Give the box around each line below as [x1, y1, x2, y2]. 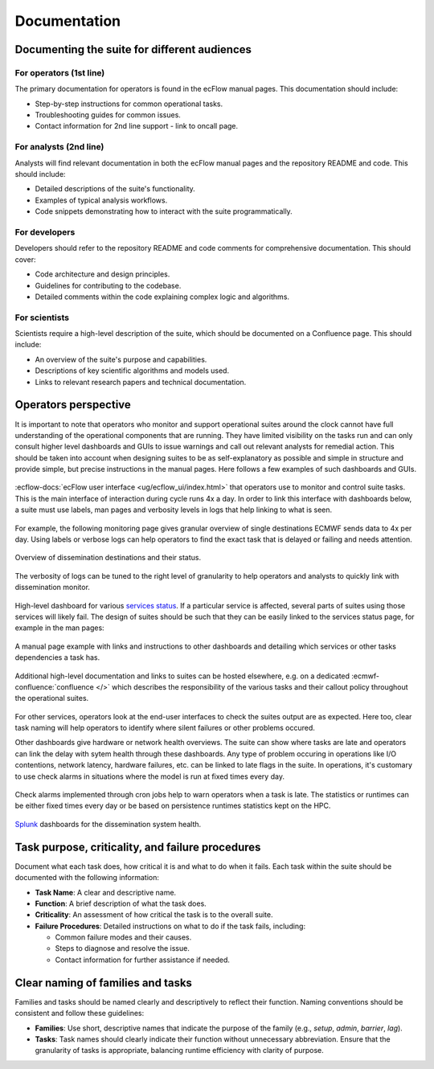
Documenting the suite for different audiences [14, 43, 252, 56]
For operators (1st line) [14, 67, 105, 78]
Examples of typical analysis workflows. [35, 195, 168, 205]
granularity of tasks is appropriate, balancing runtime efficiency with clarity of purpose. [35, 1046, 325, 1055]
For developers [14, 226, 76, 237]
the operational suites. [14, 694, 89, 703]
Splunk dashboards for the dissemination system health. [14, 819, 202, 829]
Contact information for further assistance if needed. [55, 955, 231, 965]
